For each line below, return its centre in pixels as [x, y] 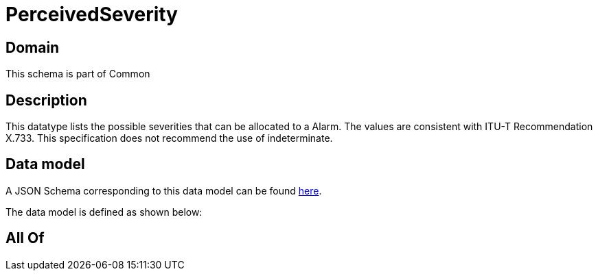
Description [46, 100]
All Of [25, 238]
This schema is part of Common [78, 74]
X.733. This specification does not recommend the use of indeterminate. [169, 138]
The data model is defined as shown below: [104, 212]
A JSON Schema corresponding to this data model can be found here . [164, 190]
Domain [33, 47]
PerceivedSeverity [92, 14]
